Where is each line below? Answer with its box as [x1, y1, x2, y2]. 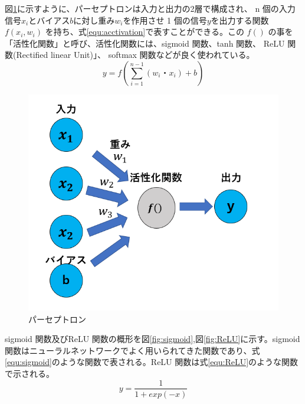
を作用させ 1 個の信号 [123, 14, 207, 26]
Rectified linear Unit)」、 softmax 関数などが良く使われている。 [16, 48, 255, 61]
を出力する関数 [211, 14, 269, 26]
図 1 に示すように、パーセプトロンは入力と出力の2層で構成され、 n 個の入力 [5, 2, 296, 14]
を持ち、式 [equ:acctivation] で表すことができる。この [45, 25, 244, 38]
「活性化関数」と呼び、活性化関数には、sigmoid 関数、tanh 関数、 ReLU [5, 37, 285, 49]
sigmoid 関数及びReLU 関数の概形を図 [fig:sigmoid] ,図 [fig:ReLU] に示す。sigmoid [5, 333, 300, 345]
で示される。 [5, 367, 54, 379]
